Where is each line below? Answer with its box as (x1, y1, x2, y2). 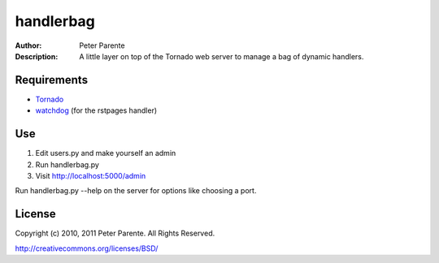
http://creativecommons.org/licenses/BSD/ (15, 244, 159, 253)
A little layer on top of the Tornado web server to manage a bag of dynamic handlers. (79, 51, 364, 61)
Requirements (15, 73, 89, 87)
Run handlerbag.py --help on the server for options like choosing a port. (15, 186, 257, 196)
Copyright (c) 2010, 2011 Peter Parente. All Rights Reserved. (15, 228, 215, 239)
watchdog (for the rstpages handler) (35, 106, 158, 115)
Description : (15, 51, 59, 61)
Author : (15, 41, 42, 50)
